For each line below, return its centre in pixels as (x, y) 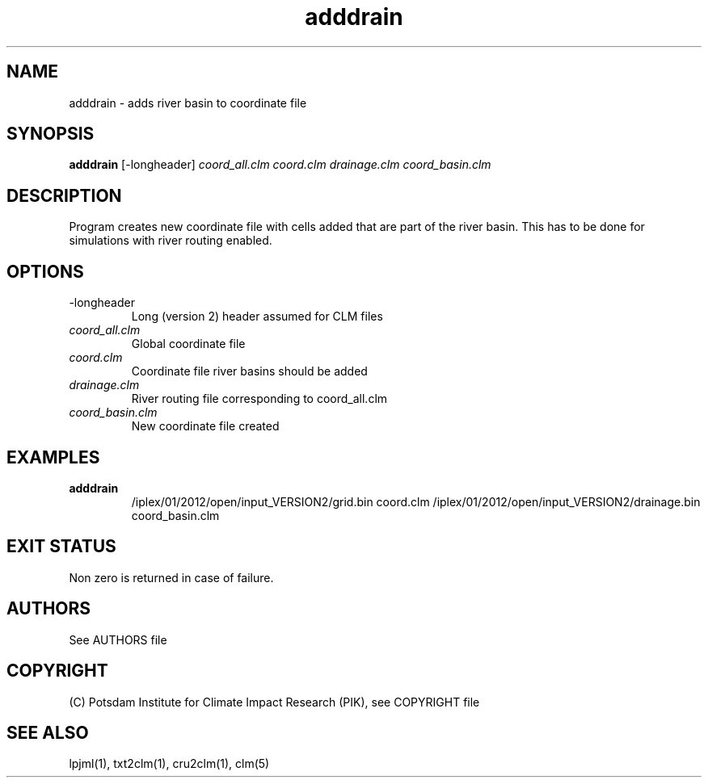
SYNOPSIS (51, 134)
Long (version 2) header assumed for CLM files (257, 317)
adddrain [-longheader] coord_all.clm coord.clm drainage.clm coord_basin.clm (280, 165)
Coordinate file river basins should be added (249, 371)
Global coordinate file (188, 344)
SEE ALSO (48, 732)
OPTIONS (45, 271)
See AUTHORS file (118, 639)
